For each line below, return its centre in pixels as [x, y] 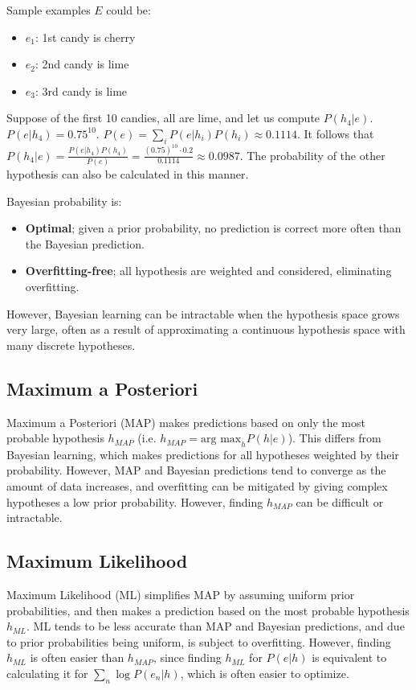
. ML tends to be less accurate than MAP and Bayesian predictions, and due [216, 626]
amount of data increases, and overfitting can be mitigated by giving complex [197, 486]
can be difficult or [340, 501]
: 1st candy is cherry [86, 37]
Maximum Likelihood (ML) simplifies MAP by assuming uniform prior [181, 595]
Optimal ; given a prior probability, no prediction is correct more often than [213, 228]
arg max [221, 439]
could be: [128, 10]
